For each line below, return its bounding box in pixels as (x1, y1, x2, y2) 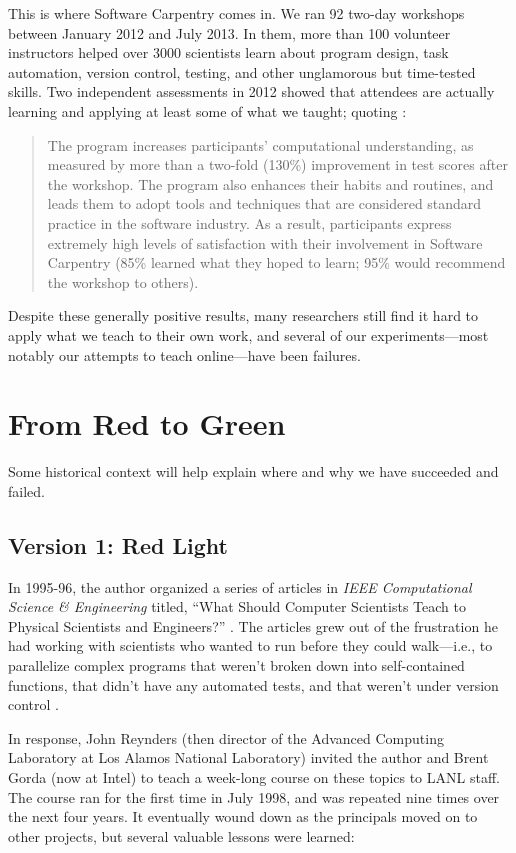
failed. (8, 480, 45, 501)
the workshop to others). (47, 271, 199, 292)
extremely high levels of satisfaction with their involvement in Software (47, 232, 483, 253)
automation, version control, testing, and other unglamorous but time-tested (8, 61, 476, 82)
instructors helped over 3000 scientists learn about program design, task (8, 42, 449, 63)
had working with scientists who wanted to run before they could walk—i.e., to (8, 635, 493, 656)
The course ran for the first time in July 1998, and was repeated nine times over (8, 786, 500, 807)
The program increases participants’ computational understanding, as (47, 134, 474, 155)
